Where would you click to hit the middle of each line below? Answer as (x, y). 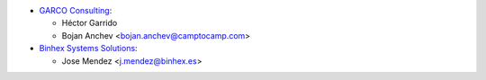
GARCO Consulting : (76, 10)
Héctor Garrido (90, 23)
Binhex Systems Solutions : (89, 49)
